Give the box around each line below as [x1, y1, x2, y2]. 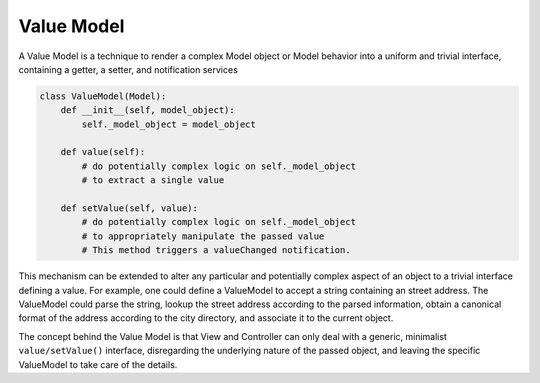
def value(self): [60, 146, 146, 158]
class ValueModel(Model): [39, 90, 167, 102]
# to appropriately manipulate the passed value [81, 230, 325, 242]
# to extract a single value [81, 175, 225, 186]
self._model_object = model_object [81, 118, 257, 130]
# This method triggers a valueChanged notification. [81, 245, 351, 256]
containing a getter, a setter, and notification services [18, 63, 239, 75]
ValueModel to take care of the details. [18, 358, 178, 370]
